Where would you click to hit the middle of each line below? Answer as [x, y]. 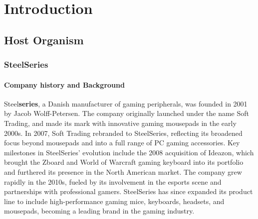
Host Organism [44, 40]
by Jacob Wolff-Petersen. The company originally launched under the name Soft [127, 113]
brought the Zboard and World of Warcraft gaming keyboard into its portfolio [124, 162]
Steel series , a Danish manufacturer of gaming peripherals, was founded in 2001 [126, 103]
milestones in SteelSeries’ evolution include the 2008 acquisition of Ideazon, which [129, 152]
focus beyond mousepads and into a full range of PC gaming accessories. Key [122, 143]
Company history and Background [64, 84]
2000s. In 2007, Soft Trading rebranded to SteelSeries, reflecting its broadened [123, 133]
